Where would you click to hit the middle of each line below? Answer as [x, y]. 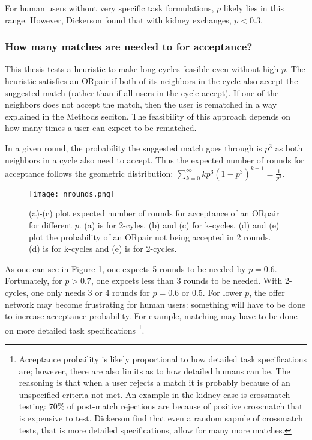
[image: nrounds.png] [72, 194]
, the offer [267, 292]
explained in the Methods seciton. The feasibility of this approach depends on [148, 116]
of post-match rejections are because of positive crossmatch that [185, 406]
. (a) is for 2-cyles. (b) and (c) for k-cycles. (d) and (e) [179, 225]
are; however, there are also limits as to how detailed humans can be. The [154, 371]
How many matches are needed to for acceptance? [129, 47]
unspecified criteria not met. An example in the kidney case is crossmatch [154, 394]
